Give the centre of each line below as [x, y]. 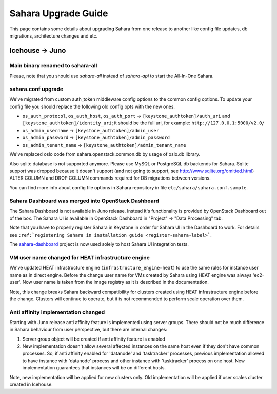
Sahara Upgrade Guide [59, 13]
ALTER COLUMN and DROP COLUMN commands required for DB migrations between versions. [110, 178]
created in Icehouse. [31, 384]
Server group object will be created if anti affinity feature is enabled [94, 339]
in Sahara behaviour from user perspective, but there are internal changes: [88, 330]
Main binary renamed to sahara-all [53, 65]
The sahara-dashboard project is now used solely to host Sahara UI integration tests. [99, 244]
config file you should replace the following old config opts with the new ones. [92, 106]
